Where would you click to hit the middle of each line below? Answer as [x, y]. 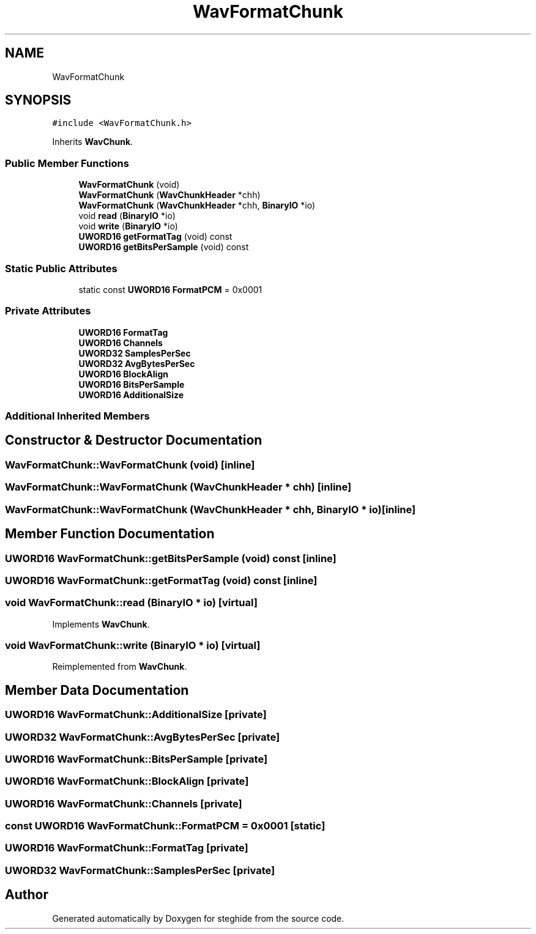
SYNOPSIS [38, 100]
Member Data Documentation [97, 690]
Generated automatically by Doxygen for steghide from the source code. [198, 918]
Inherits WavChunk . [93, 142]
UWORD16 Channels [121, 343]
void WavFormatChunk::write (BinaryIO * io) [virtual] [133, 645]
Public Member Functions [67, 163]
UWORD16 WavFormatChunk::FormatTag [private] [127, 848]
